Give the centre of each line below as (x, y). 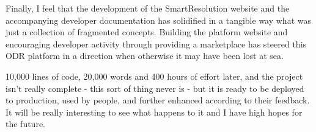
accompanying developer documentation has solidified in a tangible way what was (158, 20)
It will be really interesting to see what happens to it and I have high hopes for (154, 112)
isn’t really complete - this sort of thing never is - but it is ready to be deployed (155, 88)
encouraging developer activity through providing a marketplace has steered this (156, 43)
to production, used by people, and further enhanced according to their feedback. (158, 100)
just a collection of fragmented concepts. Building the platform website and (147, 32)
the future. (26, 124)
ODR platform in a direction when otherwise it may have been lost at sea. (145, 56)
